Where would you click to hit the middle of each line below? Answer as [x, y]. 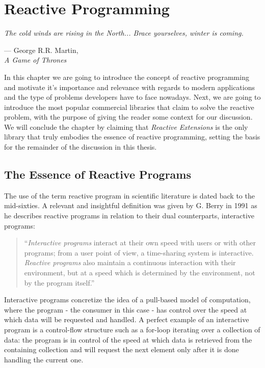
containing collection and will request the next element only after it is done [122, 349]
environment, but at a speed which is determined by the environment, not [140, 273]
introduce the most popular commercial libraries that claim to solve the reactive [129, 107]
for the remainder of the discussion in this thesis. [81, 147]
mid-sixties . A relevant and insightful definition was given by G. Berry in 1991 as [131, 205]
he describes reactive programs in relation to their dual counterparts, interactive [129, 216]
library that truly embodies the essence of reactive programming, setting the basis [132, 137]
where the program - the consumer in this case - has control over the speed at [126, 309]
